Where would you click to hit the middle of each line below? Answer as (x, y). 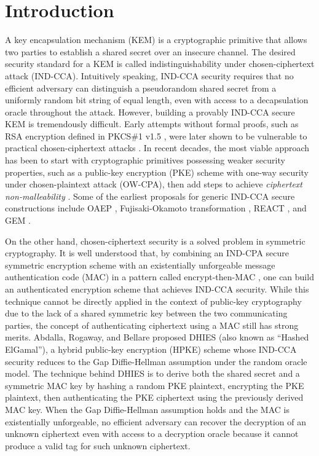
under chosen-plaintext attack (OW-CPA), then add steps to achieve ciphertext (154, 184)
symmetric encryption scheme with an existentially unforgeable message (140, 265)
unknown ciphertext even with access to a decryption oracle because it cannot (152, 434)
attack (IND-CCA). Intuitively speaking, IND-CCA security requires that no (149, 75)
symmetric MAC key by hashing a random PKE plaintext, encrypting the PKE (155, 385)
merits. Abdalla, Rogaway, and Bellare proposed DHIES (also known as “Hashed (157, 337)
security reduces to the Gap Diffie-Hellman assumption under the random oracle (156, 361)
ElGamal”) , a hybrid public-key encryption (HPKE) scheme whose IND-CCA (151, 349)
